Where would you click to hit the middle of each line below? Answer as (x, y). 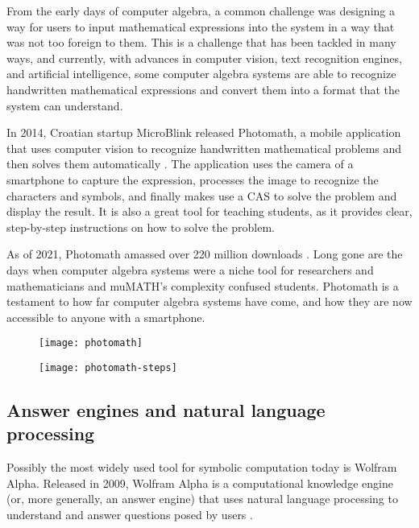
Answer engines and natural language (166, 409)
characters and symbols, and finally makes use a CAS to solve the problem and (202, 195)
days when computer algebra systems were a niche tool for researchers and (190, 269)
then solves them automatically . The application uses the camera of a (180, 164)
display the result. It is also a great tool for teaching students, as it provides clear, (209, 211)
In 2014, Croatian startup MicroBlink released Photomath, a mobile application (204, 132)
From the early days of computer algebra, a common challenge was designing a (201, 10)
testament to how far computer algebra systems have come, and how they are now (209, 301)
